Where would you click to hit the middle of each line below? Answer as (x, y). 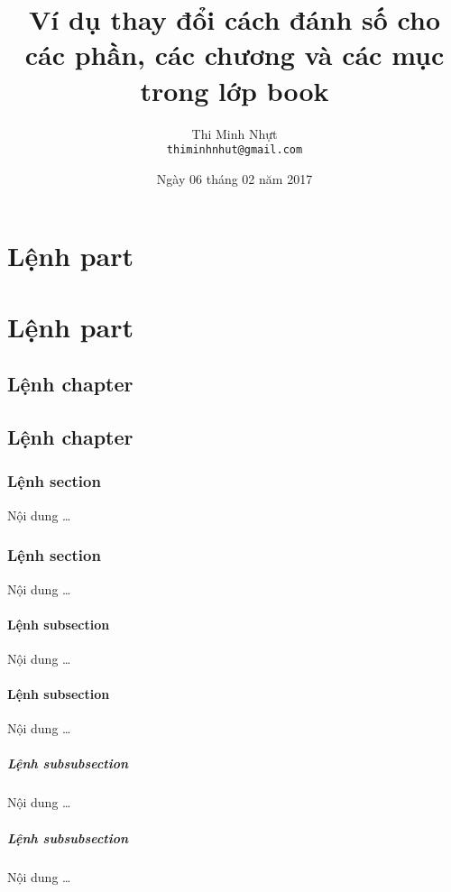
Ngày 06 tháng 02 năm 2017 (235, 178)
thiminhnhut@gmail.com (235, 150)
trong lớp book (235, 90)
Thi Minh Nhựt (235, 133)
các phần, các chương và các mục (235, 55)
